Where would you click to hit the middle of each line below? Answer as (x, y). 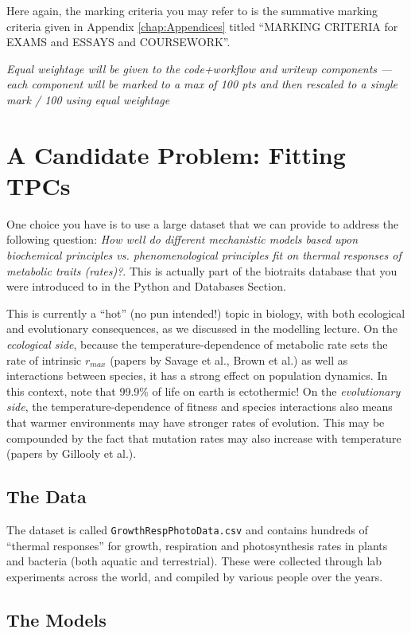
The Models (56, 619)
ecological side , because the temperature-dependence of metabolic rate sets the (197, 344)
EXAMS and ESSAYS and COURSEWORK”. (118, 42)
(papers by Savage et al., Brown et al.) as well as (229, 359)
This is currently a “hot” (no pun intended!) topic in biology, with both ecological (206, 313)
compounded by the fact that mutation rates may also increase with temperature (204, 438)
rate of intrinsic (44, 359)
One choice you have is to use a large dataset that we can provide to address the (203, 223)
